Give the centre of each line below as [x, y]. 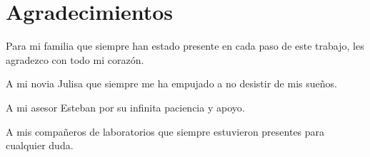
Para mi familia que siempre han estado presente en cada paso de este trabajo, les [185, 46]
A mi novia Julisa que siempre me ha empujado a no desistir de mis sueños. [171, 83]
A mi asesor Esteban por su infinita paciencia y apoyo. [125, 107]
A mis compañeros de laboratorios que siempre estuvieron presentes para [165, 131]
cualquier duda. [40, 145]
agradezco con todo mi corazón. [75, 59]
